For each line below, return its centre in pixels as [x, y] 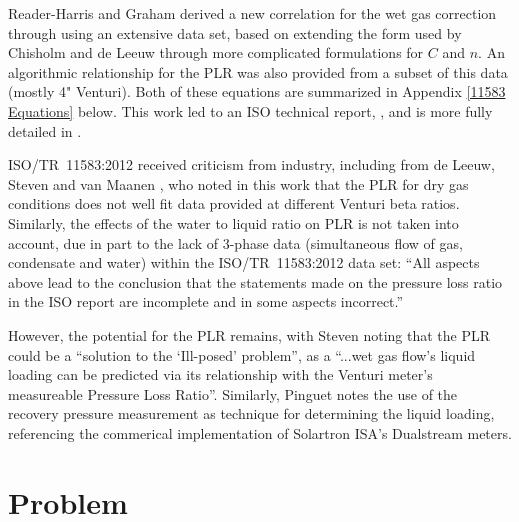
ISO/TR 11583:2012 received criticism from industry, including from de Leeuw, [251, 164]
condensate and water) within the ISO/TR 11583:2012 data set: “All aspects [244, 262]
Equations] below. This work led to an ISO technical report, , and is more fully [250, 110]
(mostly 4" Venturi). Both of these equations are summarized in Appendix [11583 [257, 91]
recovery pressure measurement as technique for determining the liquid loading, [251, 413]
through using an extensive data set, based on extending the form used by [235, 32]
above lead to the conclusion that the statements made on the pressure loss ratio [255, 281]
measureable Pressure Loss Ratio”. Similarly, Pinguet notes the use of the [233, 393]
